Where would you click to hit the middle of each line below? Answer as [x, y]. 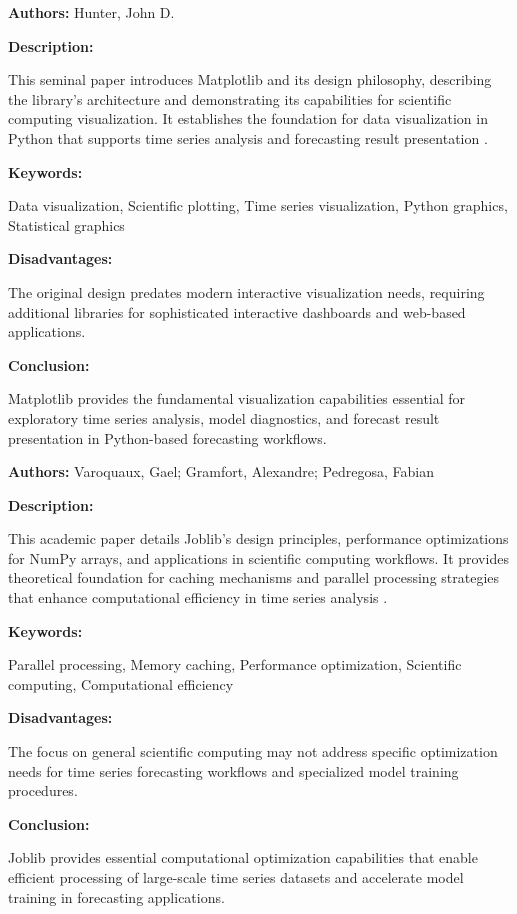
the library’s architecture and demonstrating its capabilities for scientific [230, 98]
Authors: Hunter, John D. [91, 12]
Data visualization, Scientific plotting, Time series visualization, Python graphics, [258, 205]
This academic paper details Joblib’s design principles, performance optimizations [258, 538]
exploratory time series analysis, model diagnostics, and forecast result [224, 417]
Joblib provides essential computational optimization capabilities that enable [243, 857]
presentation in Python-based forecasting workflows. [167, 437]
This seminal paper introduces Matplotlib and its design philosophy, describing [250, 79]
